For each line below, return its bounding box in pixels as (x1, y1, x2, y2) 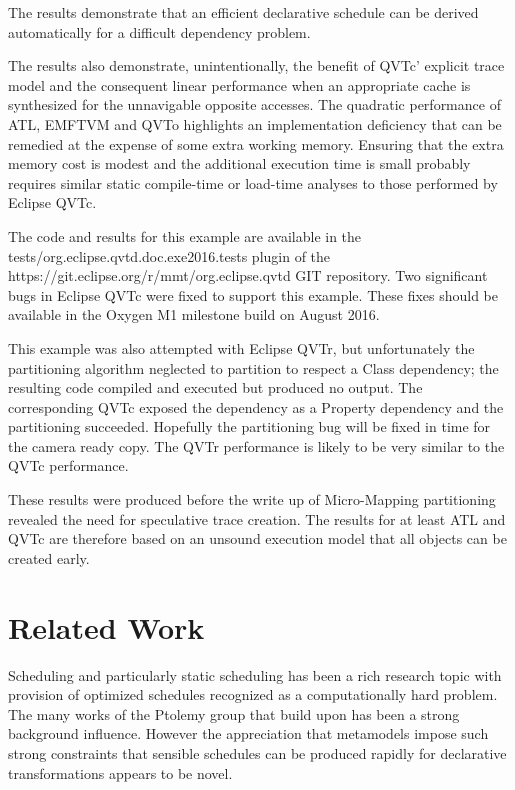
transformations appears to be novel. (8, 762, 233, 783)
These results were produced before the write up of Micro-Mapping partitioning (8, 489, 496, 510)
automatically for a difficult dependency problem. (8, 21, 311, 42)
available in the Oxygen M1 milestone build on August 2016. (8, 304, 380, 325)
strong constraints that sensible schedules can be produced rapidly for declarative (8, 742, 507, 763)
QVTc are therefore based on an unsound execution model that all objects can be (8, 528, 507, 549)
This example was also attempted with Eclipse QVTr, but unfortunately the (8, 337, 475, 358)
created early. (8, 547, 90, 568)
